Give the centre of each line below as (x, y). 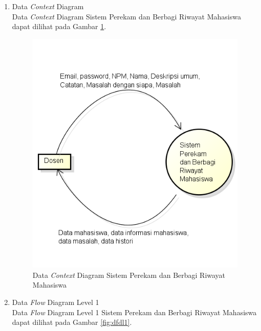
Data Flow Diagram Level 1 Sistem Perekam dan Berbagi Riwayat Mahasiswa (134, 312)
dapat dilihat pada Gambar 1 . (59, 26)
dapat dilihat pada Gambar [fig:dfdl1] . (72, 322)
